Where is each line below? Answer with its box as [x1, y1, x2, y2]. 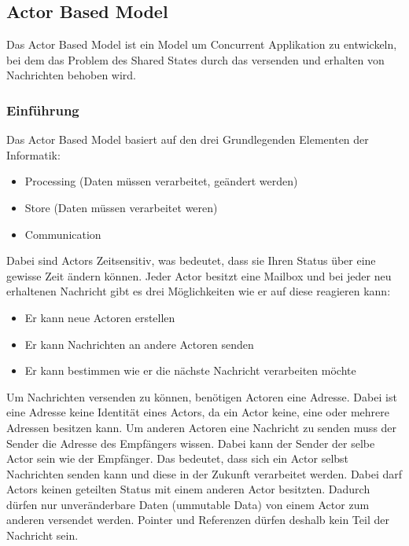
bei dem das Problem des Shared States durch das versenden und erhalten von [6, 51, 385, 68]
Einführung [6, 100, 79, 119]
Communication [24, 225, 101, 242]
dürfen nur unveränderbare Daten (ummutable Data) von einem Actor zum [6, 496, 370, 512]
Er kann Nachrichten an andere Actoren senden [24, 335, 254, 352]
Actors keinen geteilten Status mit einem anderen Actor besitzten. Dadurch [6, 481, 370, 497]
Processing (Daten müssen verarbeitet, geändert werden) [24, 173, 298, 189]
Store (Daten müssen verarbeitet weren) [24, 199, 218, 215]
